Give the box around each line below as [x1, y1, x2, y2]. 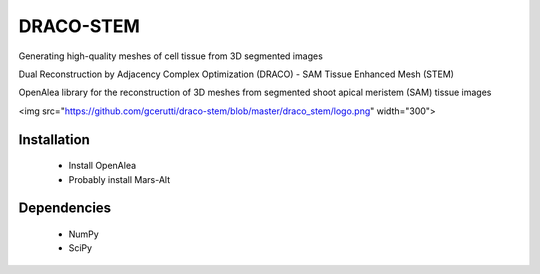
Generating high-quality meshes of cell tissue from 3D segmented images [18, 50, 324, 62]
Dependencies [18, 200, 112, 217]
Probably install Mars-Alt [68, 173, 171, 185]
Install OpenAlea [68, 160, 137, 172]
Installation [18, 131, 90, 148]
